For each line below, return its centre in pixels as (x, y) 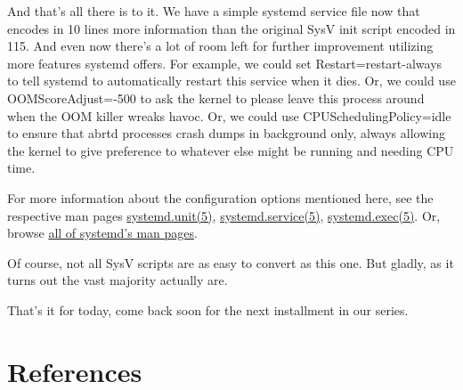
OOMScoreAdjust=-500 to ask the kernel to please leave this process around (216, 97)
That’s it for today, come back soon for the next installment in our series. (208, 309)
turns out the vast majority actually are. (118, 280)
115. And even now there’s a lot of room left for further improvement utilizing (220, 46)
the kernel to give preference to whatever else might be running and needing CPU (231, 150)
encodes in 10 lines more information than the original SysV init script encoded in (231, 28)
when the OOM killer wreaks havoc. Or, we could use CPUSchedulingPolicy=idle (229, 115)
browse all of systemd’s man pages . (102, 233)
